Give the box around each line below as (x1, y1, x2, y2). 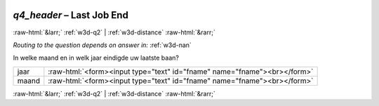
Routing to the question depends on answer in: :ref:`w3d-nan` (13, 41, 192, 49)
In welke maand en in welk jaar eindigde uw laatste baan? (13, 53, 179, 62)
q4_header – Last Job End (13, 9, 129, 21)
